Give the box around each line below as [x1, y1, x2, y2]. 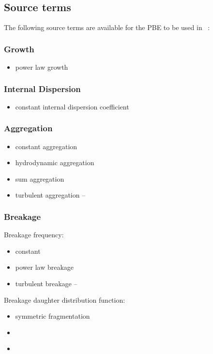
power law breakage [15, 262, 74, 272]
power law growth [15, 62, 68, 72]
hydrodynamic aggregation [15, 157, 94, 168]
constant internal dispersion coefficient [15, 101, 129, 111]
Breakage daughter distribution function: [4, 294, 125, 305]
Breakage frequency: [4, 230, 64, 240]
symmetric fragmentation [15, 311, 90, 321]
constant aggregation [15, 141, 77, 151]
